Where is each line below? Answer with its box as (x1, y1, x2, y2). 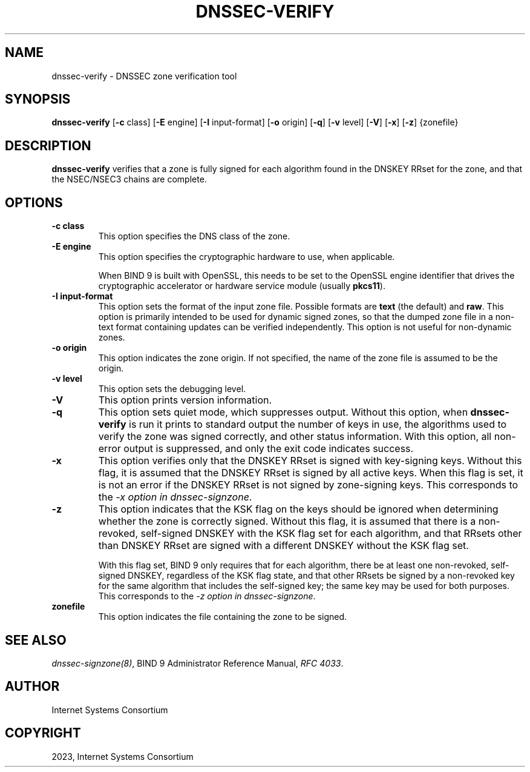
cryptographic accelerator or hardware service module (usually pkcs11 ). (98, 281, 385, 291)
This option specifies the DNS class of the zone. (98, 231, 290, 242)
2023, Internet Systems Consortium (51, 751, 194, 762)
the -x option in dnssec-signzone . (98, 491, 252, 504)
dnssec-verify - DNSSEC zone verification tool (51, 70, 237, 81)
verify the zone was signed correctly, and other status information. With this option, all (98, 430, 492, 443)
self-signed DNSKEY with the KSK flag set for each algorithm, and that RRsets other (140, 527, 522, 540)
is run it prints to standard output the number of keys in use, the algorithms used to (129, 418, 507, 431)
